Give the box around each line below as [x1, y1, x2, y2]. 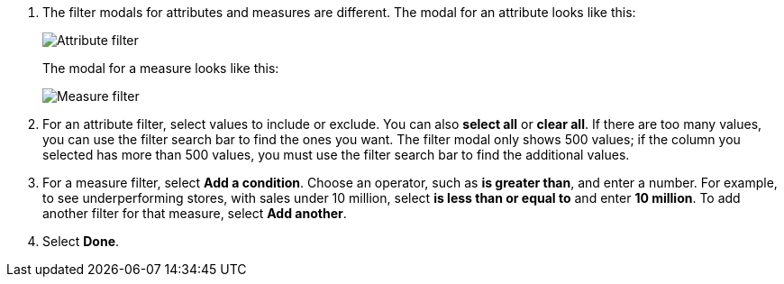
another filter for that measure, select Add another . [42, 206, 347, 221]
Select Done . [42, 234, 120, 249]
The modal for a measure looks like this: [42, 60, 279, 76]
